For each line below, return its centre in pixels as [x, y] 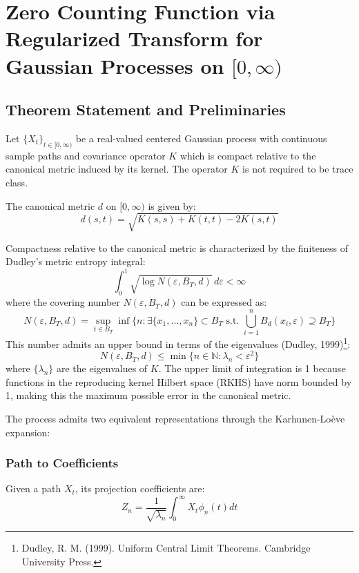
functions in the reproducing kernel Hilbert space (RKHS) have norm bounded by [179, 381]
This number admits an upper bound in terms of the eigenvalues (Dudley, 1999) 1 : [178, 342]
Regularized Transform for [134, 38]
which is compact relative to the [248, 155]
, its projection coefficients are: [140, 488]
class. [17, 182]
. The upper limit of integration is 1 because [252, 368]
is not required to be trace [298, 169]
